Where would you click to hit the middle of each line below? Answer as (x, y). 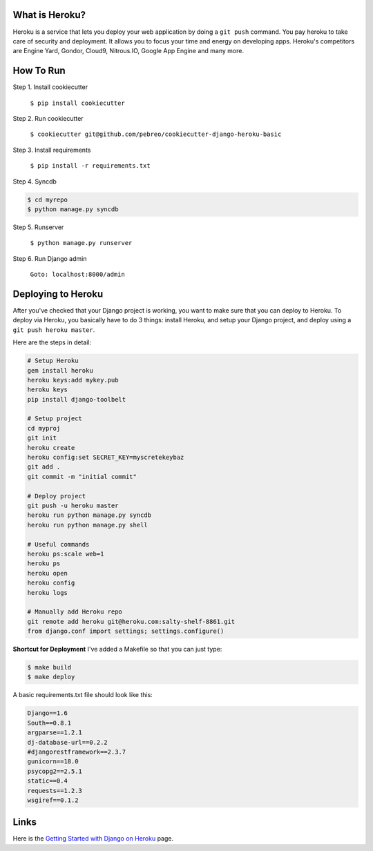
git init (42, 438)
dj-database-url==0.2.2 (68, 742)
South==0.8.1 (49, 723)
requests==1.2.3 (55, 791)
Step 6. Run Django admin (50, 258)
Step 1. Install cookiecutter (50, 87)
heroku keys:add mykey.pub (73, 380)
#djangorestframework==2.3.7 (77, 752)
